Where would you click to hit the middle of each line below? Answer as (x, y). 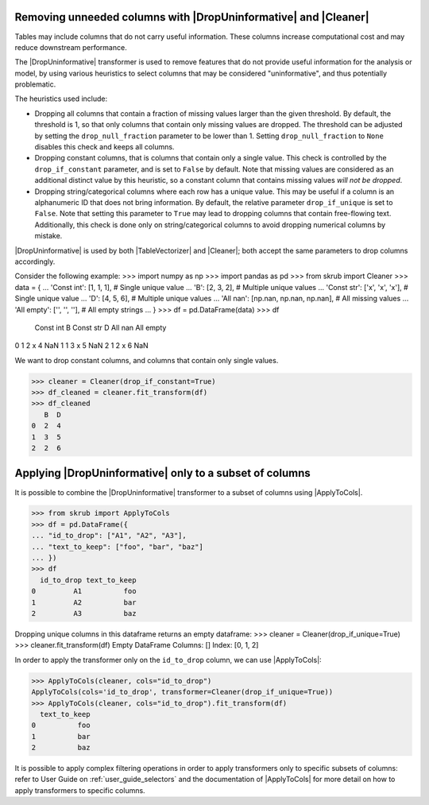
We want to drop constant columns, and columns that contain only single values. (147, 360)
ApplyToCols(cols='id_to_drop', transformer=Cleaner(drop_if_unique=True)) (182, 692)
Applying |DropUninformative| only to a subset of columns (162, 473)
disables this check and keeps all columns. (104, 147)
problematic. (35, 84)
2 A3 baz (84, 613)
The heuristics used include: (61, 99)
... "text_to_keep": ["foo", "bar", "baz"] (118, 547)
